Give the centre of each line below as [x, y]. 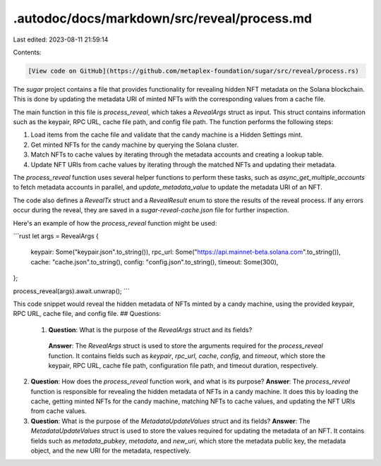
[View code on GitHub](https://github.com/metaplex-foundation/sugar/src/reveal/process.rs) [193, 71]
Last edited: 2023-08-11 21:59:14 [61, 39]
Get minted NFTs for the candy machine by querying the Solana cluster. [135, 145]
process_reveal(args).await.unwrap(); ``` [71, 291]
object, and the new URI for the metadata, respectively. [111, 450]
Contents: [27, 52]
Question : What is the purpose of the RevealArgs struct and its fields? [150, 330]
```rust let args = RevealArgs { [56, 235]
